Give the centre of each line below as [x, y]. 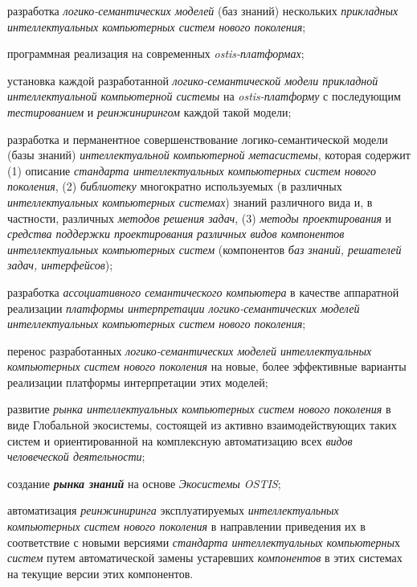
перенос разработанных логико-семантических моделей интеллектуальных [190, 350]
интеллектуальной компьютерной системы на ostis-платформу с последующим [204, 96]
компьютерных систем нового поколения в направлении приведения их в [186, 526]
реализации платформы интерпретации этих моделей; [138, 382]
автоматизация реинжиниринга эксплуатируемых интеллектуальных [173, 510]
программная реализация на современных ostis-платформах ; [156, 53]
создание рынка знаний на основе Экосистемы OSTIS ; [144, 483]
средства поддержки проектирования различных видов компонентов [176, 234]
